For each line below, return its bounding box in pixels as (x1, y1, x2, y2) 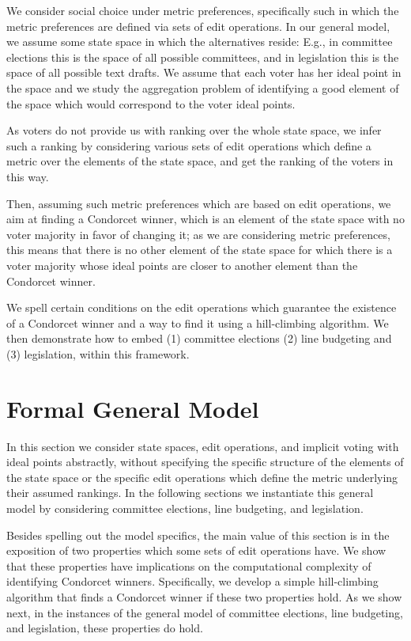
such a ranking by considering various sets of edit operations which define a (6, 137, 371, 154)
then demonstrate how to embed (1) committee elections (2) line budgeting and (6, 330, 392, 347)
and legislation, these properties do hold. (6, 620, 203, 636)
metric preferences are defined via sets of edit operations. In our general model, (6, 17, 390, 34)
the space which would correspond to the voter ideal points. (6, 95, 296, 112)
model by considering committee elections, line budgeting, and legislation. (6, 499, 364, 516)
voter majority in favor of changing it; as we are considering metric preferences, (6, 226, 390, 242)
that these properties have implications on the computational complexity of (6, 557, 371, 574)
